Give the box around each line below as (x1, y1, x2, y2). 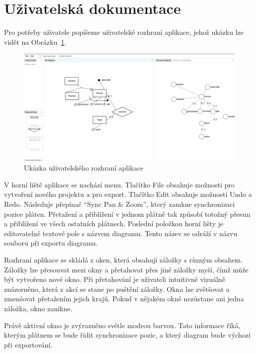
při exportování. (4, 339, 53, 350)
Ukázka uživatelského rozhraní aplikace (24, 163, 144, 173)
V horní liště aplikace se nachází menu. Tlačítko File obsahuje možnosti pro (4, 179, 235, 189)
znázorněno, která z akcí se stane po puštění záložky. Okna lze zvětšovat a (4, 283, 230, 294)
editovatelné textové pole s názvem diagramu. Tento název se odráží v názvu (4, 228, 238, 238)
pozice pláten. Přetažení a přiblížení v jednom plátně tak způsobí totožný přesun (4, 208, 251, 219)
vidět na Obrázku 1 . (4, 36, 67, 47)
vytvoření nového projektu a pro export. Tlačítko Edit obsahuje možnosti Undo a (4, 189, 252, 199)
